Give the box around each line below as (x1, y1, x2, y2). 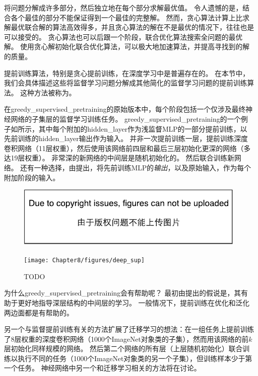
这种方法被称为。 (20, 87, 76, 97)
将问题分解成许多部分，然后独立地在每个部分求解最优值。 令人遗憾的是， (4, 2, 243, 12)
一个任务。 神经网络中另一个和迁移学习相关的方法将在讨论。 (4, 363, 201, 373)
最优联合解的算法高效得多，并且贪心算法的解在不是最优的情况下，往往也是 (10, 22, 254, 32)
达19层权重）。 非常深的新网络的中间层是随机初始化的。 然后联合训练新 (4, 152, 235, 163)
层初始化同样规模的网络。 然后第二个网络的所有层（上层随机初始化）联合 (4, 343, 243, 354)
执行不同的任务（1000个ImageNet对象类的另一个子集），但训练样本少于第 (17, 353, 253, 363)
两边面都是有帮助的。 (4, 307, 73, 317)
